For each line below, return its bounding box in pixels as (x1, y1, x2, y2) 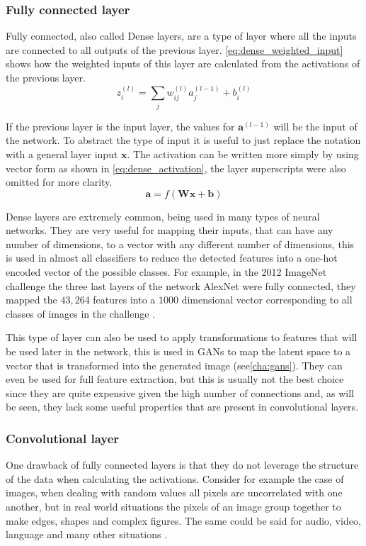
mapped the (6, 292, 57, 307)
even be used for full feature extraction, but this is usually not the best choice (6, 372, 344, 386)
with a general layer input (6, 146, 118, 161)
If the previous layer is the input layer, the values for (6, 118, 235, 133)
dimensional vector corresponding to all (181, 292, 353, 307)
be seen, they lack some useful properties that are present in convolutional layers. (6, 399, 359, 414)
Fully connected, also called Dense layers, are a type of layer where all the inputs (6, 28, 357, 43)
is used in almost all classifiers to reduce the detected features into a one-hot (6, 250, 338, 265)
